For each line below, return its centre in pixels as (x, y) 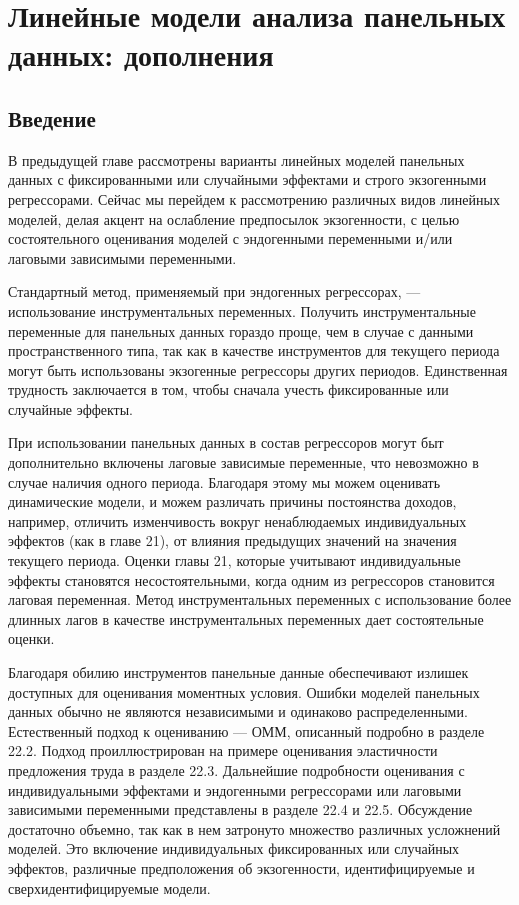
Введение (52, 117)
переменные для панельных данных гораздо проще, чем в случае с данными (241, 330)
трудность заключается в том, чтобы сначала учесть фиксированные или (228, 389)
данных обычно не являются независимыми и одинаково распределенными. (238, 711)
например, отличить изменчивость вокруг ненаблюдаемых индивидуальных (237, 520)
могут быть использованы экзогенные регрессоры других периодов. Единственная (258, 369)
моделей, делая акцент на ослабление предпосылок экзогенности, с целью (234, 218)
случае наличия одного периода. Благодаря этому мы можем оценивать (224, 481)
